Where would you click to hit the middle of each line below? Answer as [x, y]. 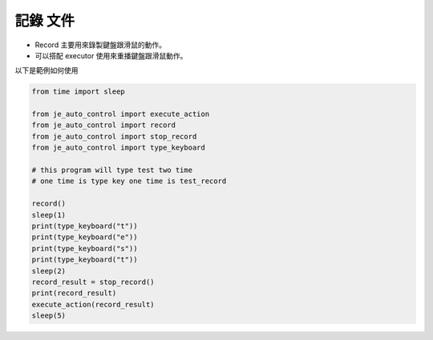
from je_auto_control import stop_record [114, 136]
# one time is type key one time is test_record [129, 181]
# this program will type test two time [112, 170]
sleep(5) [49, 316]
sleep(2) [49, 271]
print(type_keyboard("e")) [85, 237]
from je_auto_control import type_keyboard [119, 148]
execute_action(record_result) [93, 304]
